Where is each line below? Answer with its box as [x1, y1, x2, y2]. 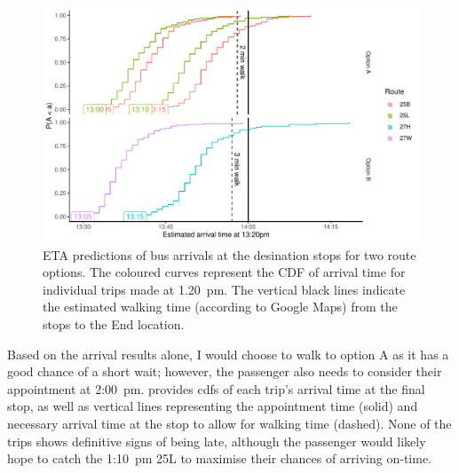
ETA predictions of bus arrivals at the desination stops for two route [43, 245, 416, 264]
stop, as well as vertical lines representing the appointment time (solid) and [7, 397, 418, 415]
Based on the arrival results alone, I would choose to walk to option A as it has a [7, 344, 449, 363]
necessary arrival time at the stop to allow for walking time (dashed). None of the [7, 414, 452, 432]
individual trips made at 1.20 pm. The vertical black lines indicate [43, 280, 406, 298]
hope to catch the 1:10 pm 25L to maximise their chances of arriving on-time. [7, 449, 431, 468]
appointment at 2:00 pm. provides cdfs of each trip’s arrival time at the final [7, 379, 425, 398]
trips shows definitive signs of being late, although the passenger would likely [7, 431, 426, 450]
